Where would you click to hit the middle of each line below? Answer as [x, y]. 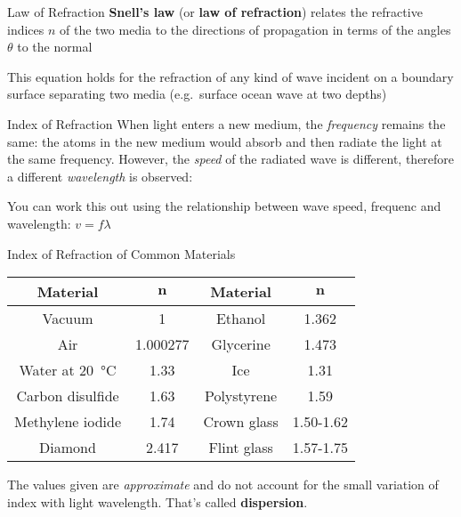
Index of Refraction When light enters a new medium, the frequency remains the [226, 123]
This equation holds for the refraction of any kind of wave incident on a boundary [230, 76]
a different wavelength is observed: [100, 176]
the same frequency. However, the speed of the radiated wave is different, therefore [231, 159]
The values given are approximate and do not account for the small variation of [223, 485]
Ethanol [241, 319]
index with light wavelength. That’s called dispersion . [158, 501]
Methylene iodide [68, 422]
